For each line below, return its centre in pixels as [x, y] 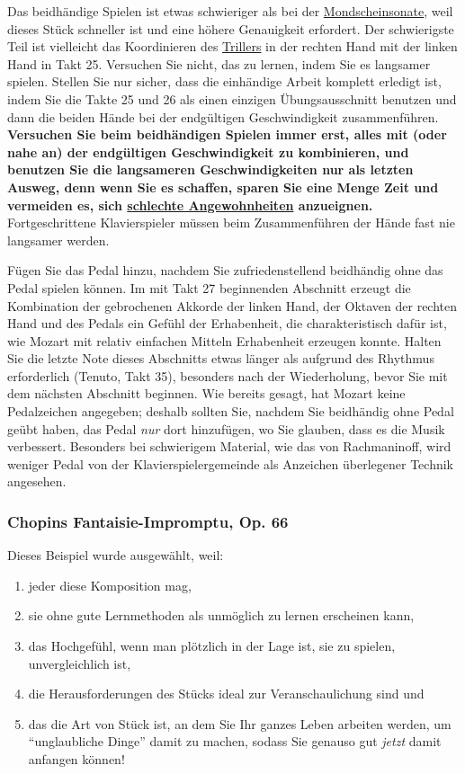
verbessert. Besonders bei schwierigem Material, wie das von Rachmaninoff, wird [229, 446]
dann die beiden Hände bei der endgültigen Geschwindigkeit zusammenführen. [223, 116]
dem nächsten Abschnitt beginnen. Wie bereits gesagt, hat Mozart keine [206, 393]
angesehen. [37, 481]
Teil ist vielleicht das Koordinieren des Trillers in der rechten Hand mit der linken [232, 46]
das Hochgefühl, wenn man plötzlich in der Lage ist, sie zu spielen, [212, 646]
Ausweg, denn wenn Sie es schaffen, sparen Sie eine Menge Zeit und [223, 187]
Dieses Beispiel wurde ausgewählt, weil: [116, 555]
